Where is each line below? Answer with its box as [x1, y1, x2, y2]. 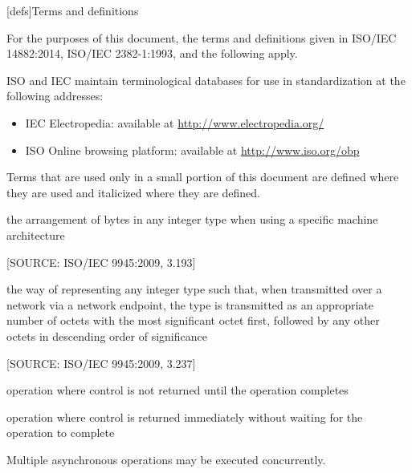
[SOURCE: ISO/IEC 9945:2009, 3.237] [6, 354, 196, 371]
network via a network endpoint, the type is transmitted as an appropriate [6, 296, 374, 313]
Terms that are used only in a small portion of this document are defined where [6, 168, 399, 185]
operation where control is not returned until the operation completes [6, 382, 349, 398]
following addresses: [6, 87, 104, 104]
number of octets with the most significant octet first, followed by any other [6, 312, 380, 329]
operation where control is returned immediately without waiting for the [6, 408, 363, 425]
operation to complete [6, 424, 115, 441]
